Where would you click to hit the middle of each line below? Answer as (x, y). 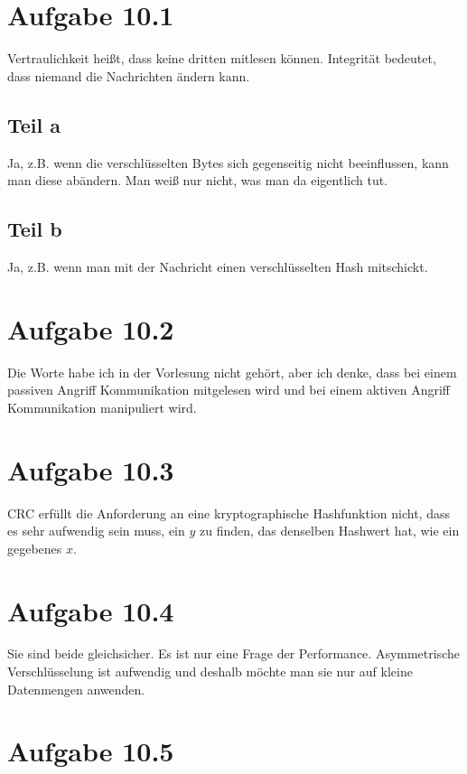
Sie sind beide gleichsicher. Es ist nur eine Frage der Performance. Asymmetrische (234, 653)
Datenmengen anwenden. (76, 689)
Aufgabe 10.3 (91, 469)
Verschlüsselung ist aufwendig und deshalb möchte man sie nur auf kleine (210, 671)
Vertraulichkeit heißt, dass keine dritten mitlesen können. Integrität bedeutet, (222, 58)
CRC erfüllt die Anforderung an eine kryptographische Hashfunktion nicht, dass (229, 513)
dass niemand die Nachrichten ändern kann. (129, 75)
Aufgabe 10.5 (91, 751)
